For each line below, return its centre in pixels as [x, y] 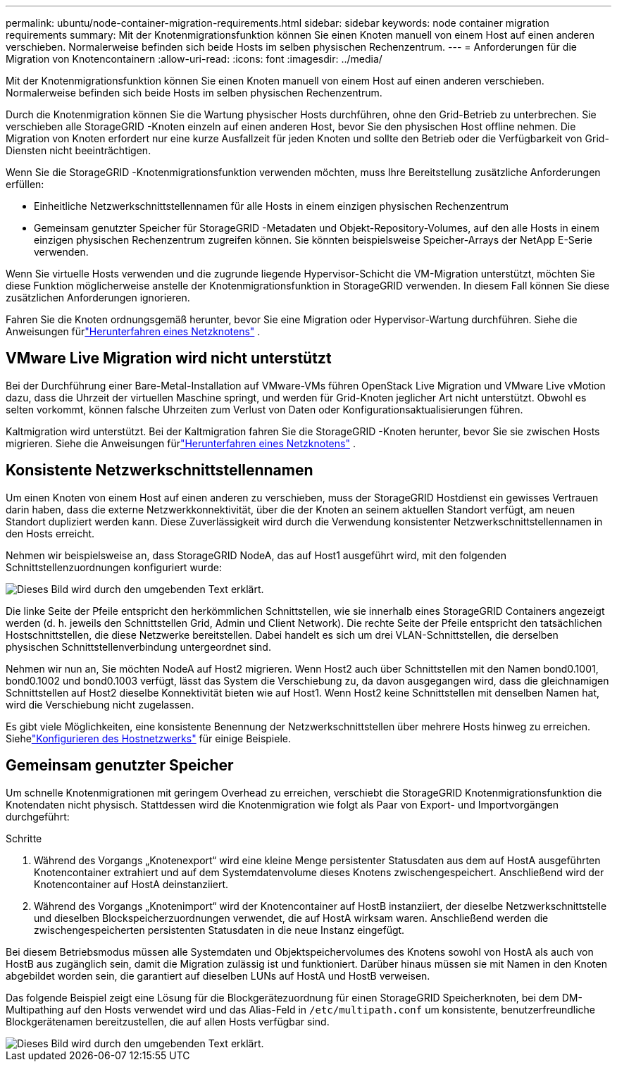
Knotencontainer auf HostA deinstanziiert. [131, 884]
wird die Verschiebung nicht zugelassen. [100, 704]
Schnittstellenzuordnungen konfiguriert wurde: [114, 567]
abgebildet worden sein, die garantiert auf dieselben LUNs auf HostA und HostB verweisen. [218, 975]
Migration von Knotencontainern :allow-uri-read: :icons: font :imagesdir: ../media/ [194, 59]
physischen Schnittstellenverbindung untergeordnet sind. [138, 647]
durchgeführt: [38, 816]
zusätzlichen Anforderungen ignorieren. [98, 298]
